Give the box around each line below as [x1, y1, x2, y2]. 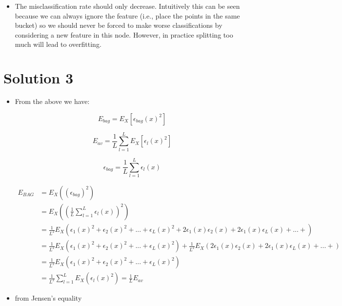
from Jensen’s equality [15, 293, 82, 303]
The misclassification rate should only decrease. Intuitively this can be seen [15, 1, 240, 11]
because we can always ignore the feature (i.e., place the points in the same [15, 10, 240, 20]
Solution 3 [3, 68, 74, 88]
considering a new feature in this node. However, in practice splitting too [15, 29, 233, 40]
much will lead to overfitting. [15, 39, 101, 49]
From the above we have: [15, 96, 90, 106]
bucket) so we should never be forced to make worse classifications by [15, 20, 222, 30]
